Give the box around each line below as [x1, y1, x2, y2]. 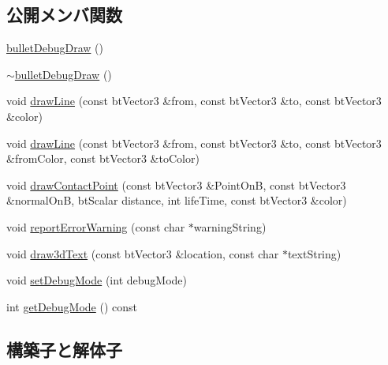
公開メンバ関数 [6, 2, 122, 27]
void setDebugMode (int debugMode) [6, 272, 187, 288]
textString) [287, 245, 341, 262]
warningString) [193, 218, 267, 235]
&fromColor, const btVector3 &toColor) [6, 150, 200, 167]
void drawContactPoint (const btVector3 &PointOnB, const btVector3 [6, 176, 346, 193]
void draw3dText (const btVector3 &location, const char [6, 245, 279, 262]
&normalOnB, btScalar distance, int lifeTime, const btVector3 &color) [6, 192, 347, 209]
